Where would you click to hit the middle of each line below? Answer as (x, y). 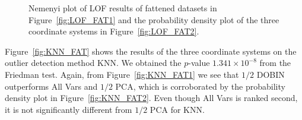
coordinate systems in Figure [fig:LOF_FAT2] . (114, 31)
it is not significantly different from (69, 109)
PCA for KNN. (177, 109)
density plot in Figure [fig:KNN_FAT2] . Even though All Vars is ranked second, (151, 98)
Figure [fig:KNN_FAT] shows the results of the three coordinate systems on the (151, 51)
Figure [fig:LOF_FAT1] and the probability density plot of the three (154, 19)
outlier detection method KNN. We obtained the (93, 63)
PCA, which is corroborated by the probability (200, 86)
